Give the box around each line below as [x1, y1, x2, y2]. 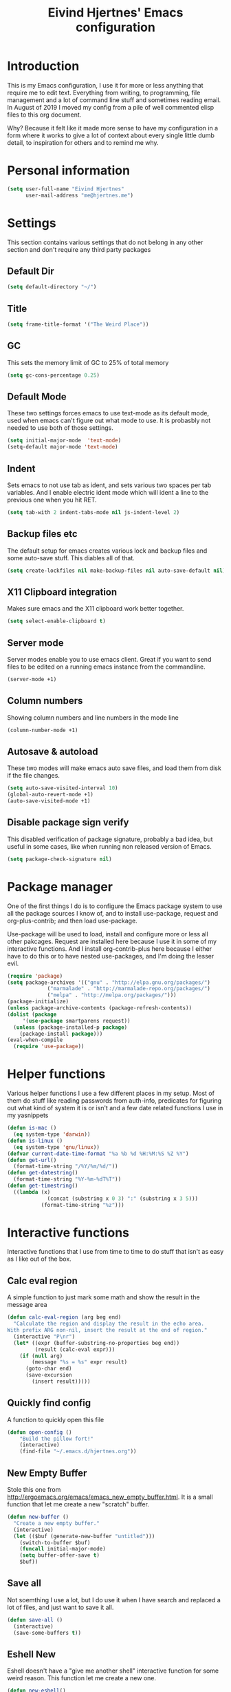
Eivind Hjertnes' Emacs [47, 5, 184, 21]
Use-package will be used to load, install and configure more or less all [7, 929, 208, 938]
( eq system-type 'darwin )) [13, 1131, 91, 1138]
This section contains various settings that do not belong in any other [7, 238, 203, 246]
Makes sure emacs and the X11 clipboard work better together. [7, 604, 184, 613]
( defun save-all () [7, 1616, 63, 1623]
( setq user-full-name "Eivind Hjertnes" [7, 185, 125, 193]
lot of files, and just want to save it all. [7, 1603, 114, 1611]
